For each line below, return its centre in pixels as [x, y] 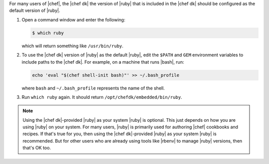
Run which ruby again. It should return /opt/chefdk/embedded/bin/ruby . [102, 97]
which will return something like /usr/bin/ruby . [72, 46]
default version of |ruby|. [35, 10]
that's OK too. [37, 148]
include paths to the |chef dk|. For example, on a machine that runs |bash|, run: [103, 62]
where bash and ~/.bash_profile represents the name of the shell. [93, 88]
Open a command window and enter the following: [73, 19]
